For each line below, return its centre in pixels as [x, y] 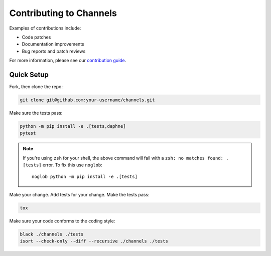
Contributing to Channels [63, 13]
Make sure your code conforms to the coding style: [62, 221]
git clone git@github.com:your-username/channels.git [87, 100]
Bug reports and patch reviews [54, 51]
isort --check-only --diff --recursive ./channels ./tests [94, 241]
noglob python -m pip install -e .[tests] [85, 176]
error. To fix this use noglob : [72, 165]
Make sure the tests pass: [36, 113]
